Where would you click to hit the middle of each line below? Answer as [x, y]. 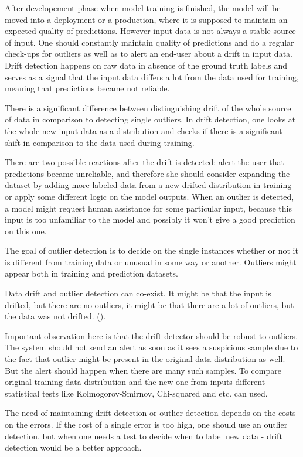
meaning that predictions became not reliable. [87, 88]
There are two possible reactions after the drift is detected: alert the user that [145, 162]
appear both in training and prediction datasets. [91, 273]
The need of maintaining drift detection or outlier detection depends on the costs [150, 413]
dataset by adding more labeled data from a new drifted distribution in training [148, 185]
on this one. [26, 231]
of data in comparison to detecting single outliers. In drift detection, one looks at [150, 119]
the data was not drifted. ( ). [55, 316]
